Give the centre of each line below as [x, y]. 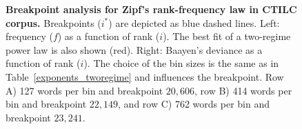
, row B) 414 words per [243, 90]
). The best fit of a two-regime [227, 36]
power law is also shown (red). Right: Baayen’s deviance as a [134, 49]
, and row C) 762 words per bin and [194, 104]
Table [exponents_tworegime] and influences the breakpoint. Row [145, 76]
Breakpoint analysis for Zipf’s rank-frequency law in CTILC [151, 9]
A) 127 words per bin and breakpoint [84, 90]
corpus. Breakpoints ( [53, 22]
